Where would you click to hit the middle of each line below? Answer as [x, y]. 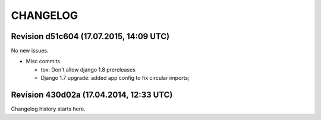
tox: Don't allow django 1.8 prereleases [88, 69]
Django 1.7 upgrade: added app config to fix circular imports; [115, 78]
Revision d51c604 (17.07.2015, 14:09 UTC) [90, 36]
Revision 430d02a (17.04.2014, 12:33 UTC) [92, 95]
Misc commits [43, 61]
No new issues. [30, 51]
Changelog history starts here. [48, 109]
